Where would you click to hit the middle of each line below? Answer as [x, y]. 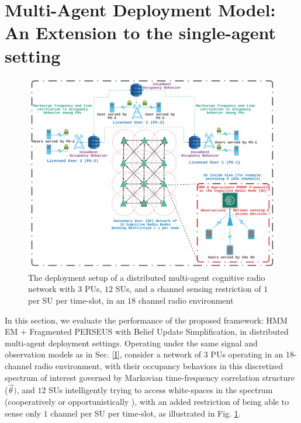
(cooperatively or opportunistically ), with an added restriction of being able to [147, 401]
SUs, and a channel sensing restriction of [188, 289]
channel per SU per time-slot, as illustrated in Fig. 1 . [146, 413]
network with [52, 289]
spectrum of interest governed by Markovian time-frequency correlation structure [150, 377]
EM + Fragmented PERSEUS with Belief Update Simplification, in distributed [147, 331]
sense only [23, 413]
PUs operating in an [247, 354]
